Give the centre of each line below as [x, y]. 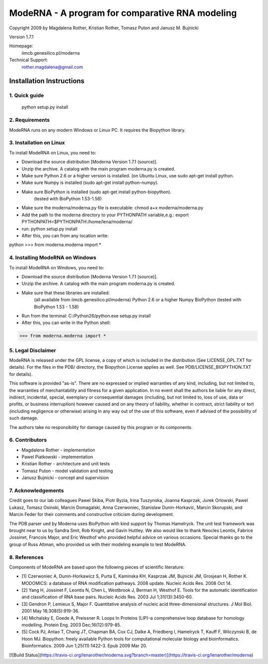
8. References [27, 557]
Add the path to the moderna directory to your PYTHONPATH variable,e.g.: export [105, 215]
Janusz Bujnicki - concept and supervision [65, 478]
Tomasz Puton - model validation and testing [67, 471]
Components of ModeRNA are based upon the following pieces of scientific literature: [97, 567]
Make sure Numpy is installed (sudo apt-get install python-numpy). [90, 183]
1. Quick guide [27, 95]
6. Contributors [28, 440]
